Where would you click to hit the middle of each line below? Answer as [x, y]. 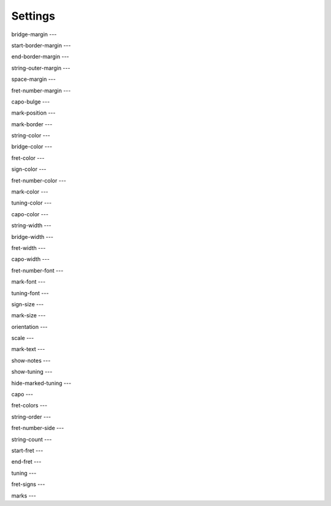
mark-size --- [29, 315]
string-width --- [31, 225]
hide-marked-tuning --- [41, 383]
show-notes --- [31, 360]
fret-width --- [29, 247]
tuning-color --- [32, 203]
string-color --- [31, 135]
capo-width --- [31, 259]
